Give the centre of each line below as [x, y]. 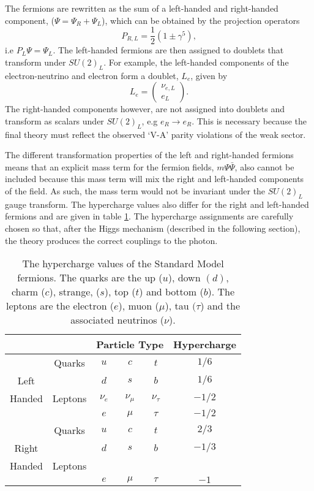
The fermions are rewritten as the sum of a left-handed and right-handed [142, 8]
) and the [220, 306]
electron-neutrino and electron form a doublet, [92, 75]
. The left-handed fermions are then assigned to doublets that [168, 50]
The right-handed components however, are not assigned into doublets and [145, 109]
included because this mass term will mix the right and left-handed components [155, 179]
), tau [177, 306]
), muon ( [139, 306]
